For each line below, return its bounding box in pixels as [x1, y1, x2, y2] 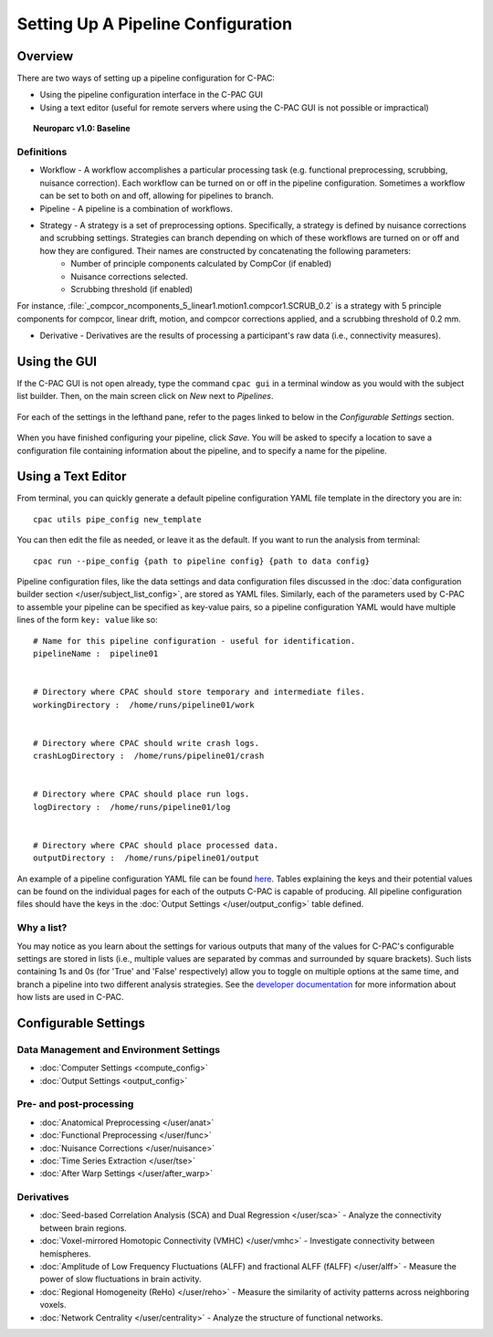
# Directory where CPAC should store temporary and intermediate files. [33, 687, 365, 698]
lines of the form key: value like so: [16, 615, 159, 626]
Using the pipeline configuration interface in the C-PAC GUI [39, 89, 264, 100]
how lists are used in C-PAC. [16, 992, 124, 1003]
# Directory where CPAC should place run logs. [33, 789, 250, 799]
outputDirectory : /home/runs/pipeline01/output [33, 853, 260, 863]
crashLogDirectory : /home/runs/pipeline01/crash [33, 751, 265, 762]
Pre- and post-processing [16, 1098, 134, 1111]
